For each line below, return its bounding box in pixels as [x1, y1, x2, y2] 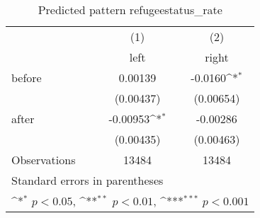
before [11, 69, 42, 86]
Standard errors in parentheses [11, 172, 164, 188]
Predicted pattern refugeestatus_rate [38, 1, 222, 18]
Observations [11, 151, 76, 168]
